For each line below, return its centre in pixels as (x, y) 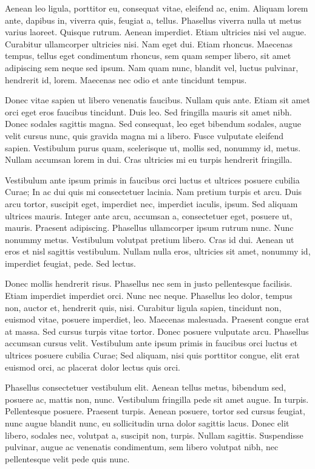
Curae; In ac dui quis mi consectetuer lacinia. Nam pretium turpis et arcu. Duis (154, 192)
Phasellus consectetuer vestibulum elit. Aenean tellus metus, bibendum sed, (146, 387)
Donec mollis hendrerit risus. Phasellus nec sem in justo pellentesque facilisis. (149, 283)
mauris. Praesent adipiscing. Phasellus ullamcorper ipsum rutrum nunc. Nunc (149, 228)
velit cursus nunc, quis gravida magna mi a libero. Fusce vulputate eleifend (144, 135)
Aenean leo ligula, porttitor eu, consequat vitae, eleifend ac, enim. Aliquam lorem (157, 8)
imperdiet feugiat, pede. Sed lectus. (70, 263)
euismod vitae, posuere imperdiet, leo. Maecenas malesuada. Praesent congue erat (157, 319)
